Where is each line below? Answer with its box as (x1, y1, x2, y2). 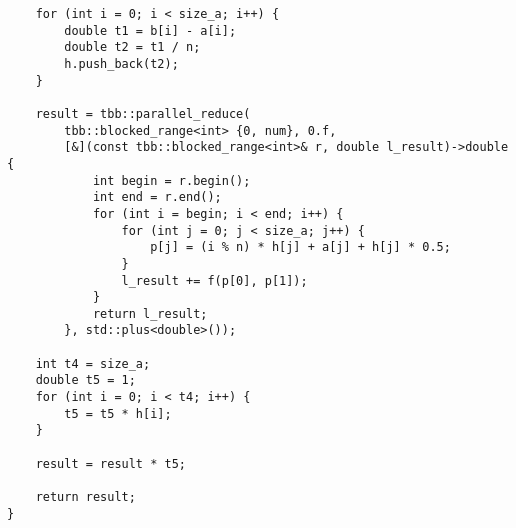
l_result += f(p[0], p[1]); (121, 273, 308, 288)
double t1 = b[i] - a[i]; (64, 23, 237, 38)
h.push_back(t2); (64, 56, 179, 71)
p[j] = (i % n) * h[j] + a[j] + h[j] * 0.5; (150, 240, 451, 255)
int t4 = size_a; (35, 356, 151, 371)
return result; (35, 490, 136, 505)
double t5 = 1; (35, 373, 136, 388)
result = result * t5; (35, 456, 186, 471)
